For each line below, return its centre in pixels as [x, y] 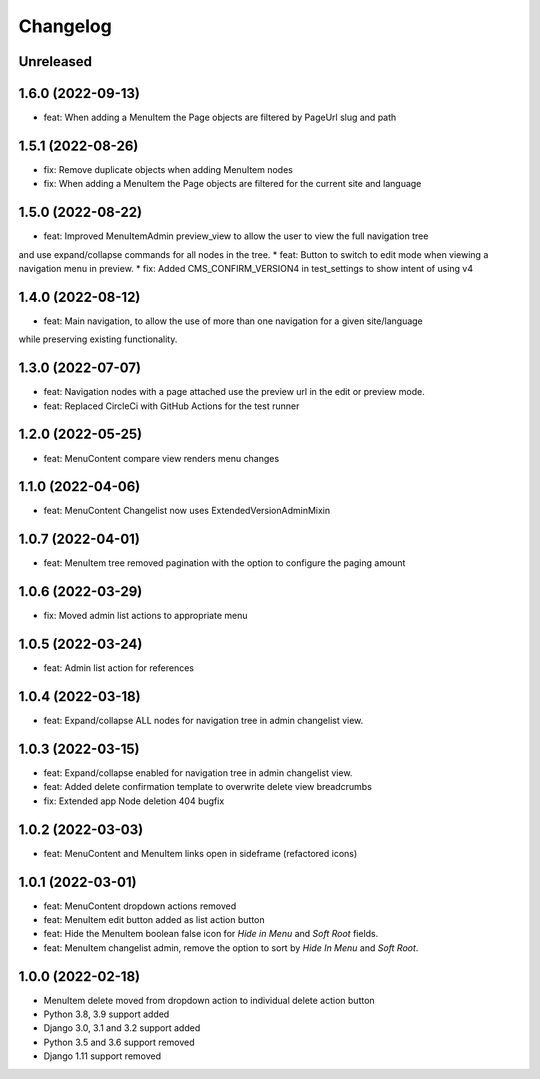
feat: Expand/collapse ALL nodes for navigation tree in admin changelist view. [203, 721]
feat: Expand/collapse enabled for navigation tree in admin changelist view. [198, 773]
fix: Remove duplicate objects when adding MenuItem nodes [168, 169]
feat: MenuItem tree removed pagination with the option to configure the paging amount [224, 563]
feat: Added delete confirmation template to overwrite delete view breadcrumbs [207, 787]
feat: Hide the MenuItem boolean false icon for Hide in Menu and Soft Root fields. [211, 934]
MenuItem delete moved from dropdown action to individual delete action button [209, 1000]
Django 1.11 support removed [102, 1056]
